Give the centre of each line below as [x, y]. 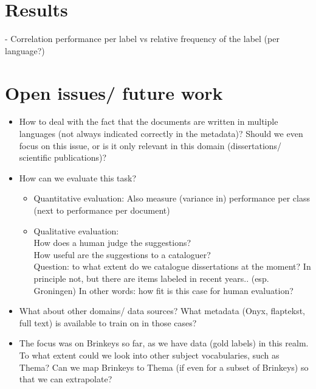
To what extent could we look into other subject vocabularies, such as [149, 355]
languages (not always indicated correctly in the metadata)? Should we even [161, 134]
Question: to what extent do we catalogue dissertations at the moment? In [172, 266]
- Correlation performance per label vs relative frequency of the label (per [142, 39]
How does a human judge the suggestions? [112, 243]
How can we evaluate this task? [78, 177]
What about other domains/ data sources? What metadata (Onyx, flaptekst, [162, 311]
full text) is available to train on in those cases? [108, 322]
